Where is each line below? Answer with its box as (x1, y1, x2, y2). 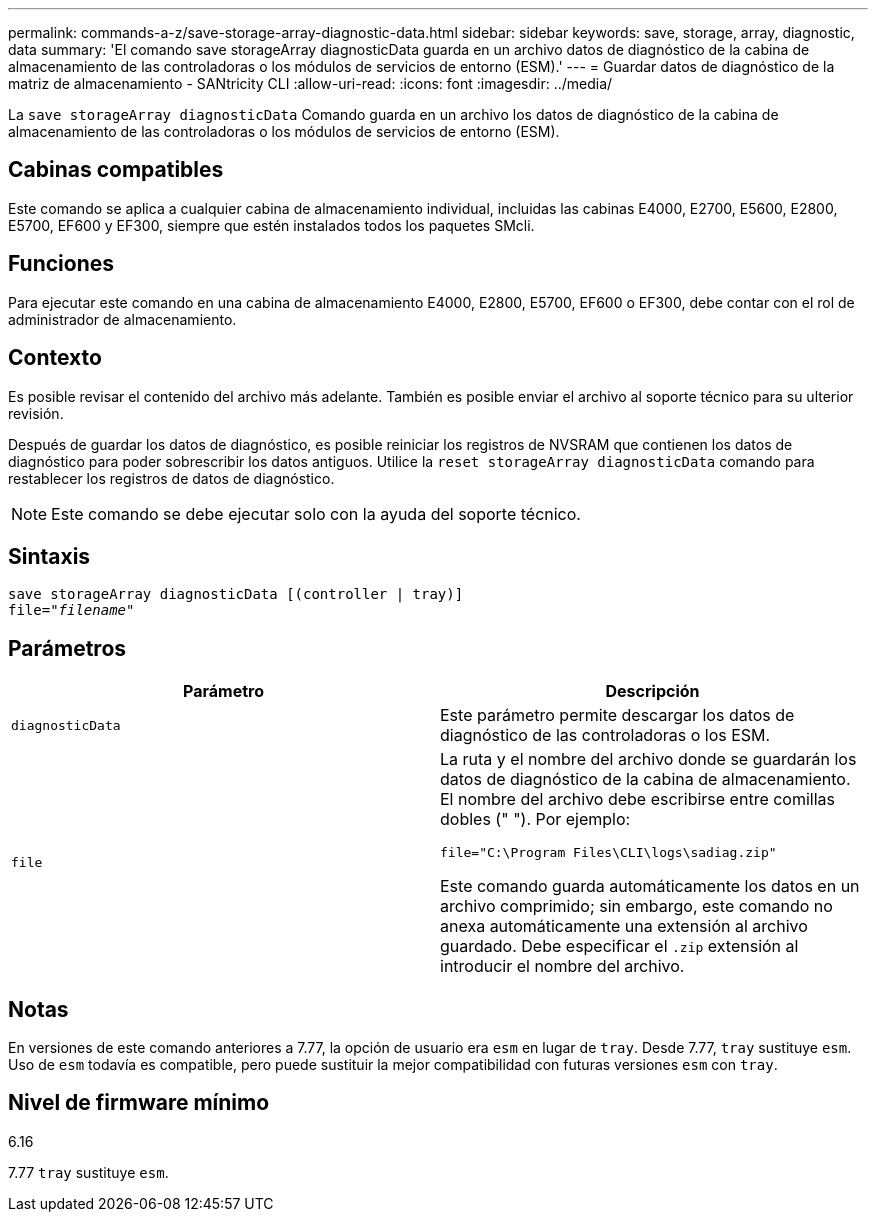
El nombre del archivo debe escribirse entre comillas (440, 789, 836, 810)
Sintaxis (8, 543, 91, 569)
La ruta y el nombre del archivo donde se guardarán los (440, 749, 857, 770)
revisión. (8, 404, 64, 422)
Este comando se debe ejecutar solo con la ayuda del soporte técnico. (51, 503, 581, 524)
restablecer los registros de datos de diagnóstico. (8, 469, 335, 487)
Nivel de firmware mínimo (8, 1090, 270, 1116)
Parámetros (8, 635, 127, 661)
